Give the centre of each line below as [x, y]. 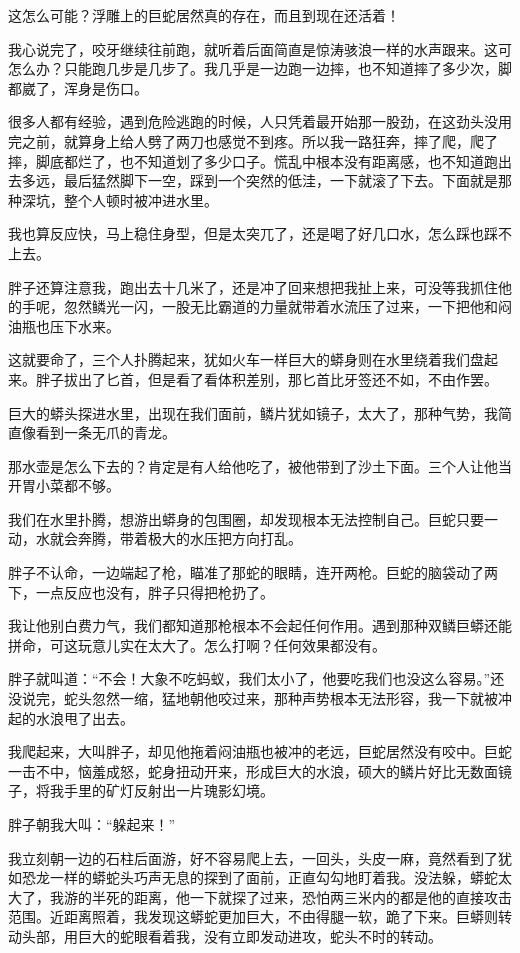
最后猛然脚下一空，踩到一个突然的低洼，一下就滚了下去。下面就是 [280, 180]
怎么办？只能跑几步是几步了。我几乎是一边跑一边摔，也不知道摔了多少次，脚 [260, 68]
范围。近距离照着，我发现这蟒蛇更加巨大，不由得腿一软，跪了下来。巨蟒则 [253, 916]
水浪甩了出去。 [84, 717]
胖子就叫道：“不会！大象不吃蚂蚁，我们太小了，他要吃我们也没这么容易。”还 [256, 678]
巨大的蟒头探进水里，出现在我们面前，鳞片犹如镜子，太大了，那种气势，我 [253, 412]
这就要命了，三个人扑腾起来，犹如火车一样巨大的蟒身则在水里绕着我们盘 [246, 359]
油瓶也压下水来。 [64, 325]
